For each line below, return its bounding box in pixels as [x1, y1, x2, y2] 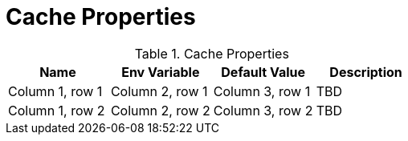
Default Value [221, 63, 306, 80]
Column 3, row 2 [213, 102, 313, 119]
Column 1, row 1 [8, 83, 103, 99]
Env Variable [121, 63, 200, 80]
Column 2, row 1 [110, 83, 208, 99]
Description [329, 63, 402, 80]
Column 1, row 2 [8, 102, 105, 119]
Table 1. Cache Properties [134, 45, 289, 62]
